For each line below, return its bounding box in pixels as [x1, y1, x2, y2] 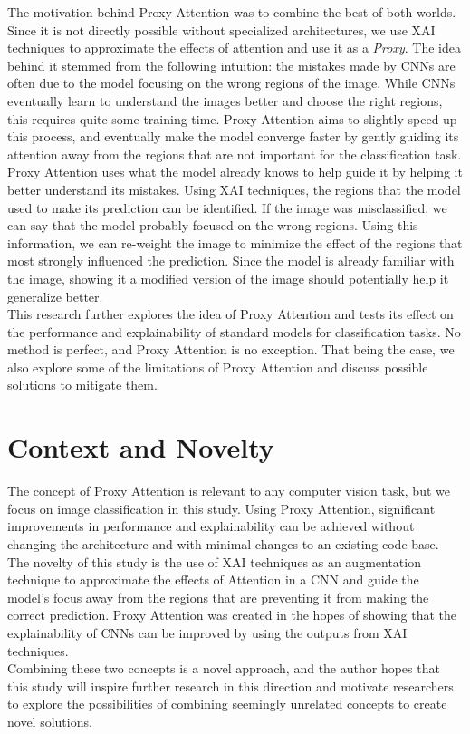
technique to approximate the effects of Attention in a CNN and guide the [7, 570, 419, 589]
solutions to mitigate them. [7, 375, 158, 394]
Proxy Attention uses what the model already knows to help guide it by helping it [7, 162, 463, 181]
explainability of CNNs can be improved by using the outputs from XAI [7, 623, 408, 642]
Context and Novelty [7, 429, 274, 466]
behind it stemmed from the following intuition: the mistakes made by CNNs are [7, 55, 456, 74]
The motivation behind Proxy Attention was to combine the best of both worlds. [7, 3, 456, 21]
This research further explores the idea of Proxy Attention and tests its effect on [7, 304, 454, 324]
